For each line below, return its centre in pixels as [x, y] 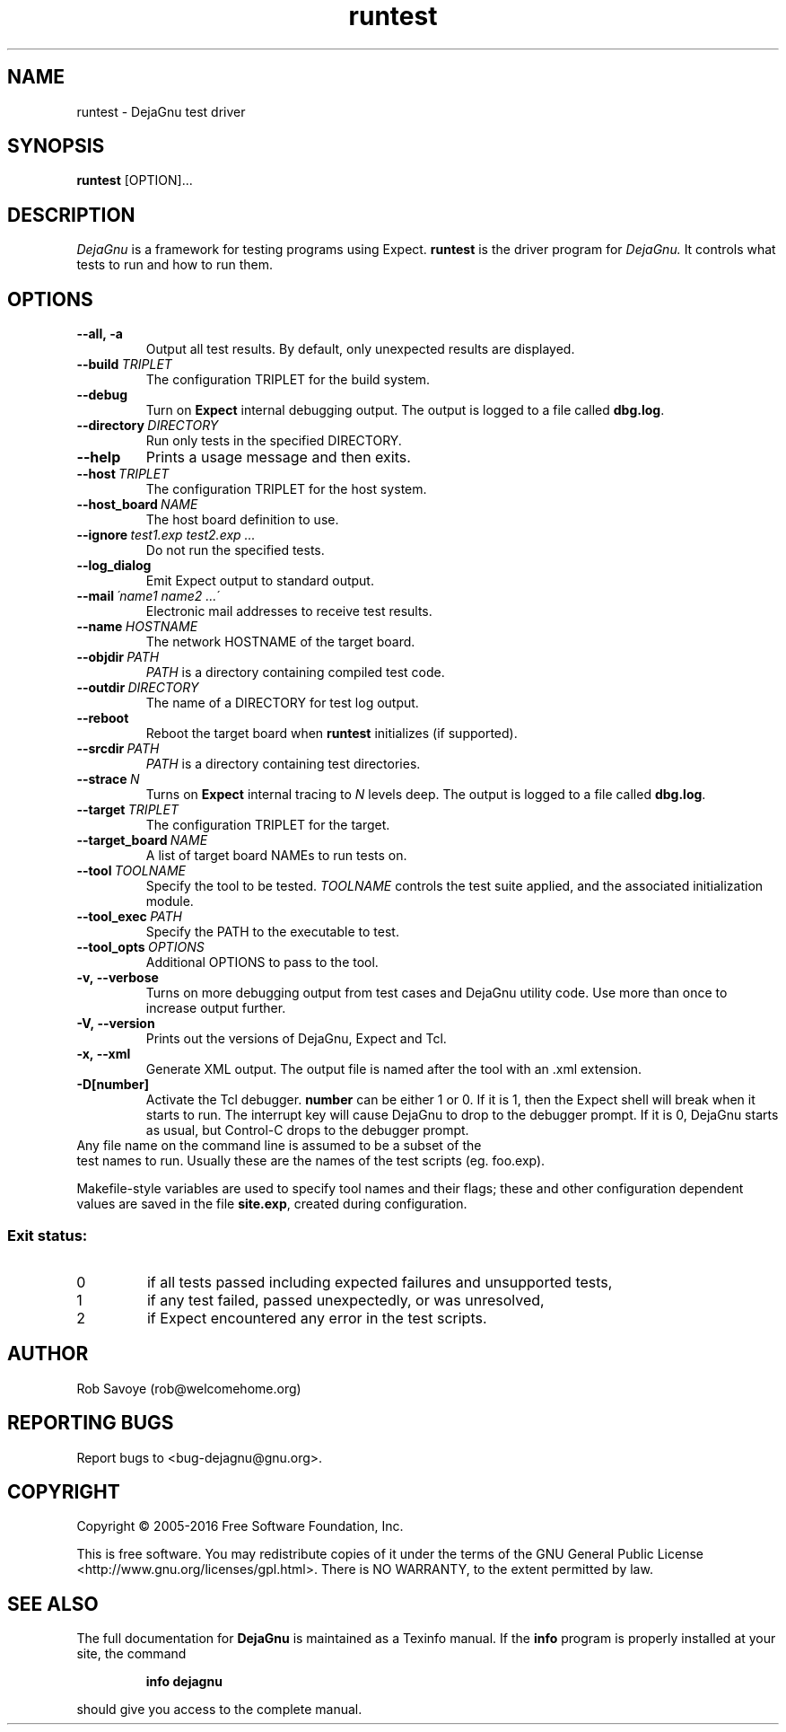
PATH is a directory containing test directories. [283, 764]
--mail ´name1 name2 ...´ [148, 596]
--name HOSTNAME [137, 627]
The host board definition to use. [242, 520]
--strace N [108, 779]
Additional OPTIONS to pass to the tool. [262, 963]
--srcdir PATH [118, 749]
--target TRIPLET [127, 810]
